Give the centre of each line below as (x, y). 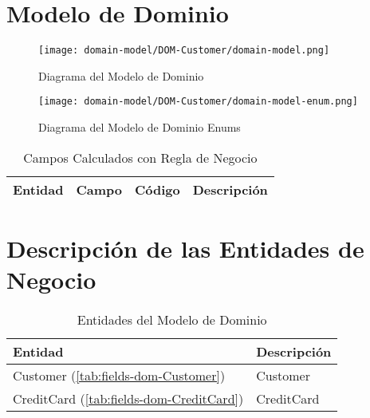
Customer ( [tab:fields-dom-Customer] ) (119, 375)
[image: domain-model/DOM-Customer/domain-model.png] (184, 51)
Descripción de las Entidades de (185, 248)
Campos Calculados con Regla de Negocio (140, 157)
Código (157, 189)
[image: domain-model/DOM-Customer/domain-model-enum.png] (198, 102)
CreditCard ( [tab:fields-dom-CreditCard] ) (128, 398)
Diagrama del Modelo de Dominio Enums (140, 127)
